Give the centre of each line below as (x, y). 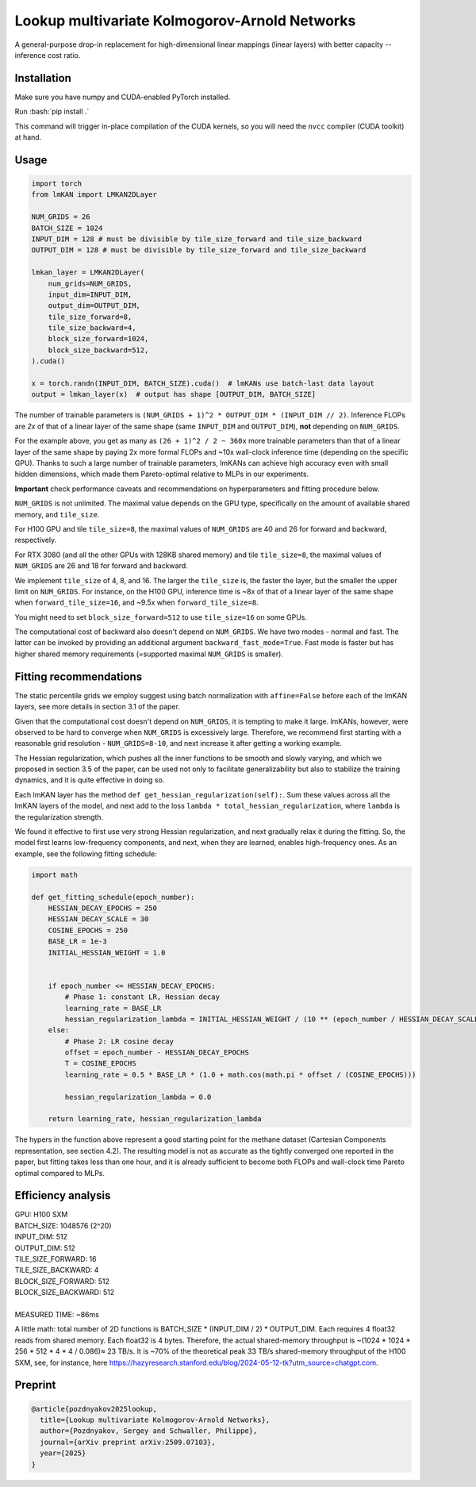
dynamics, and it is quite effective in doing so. (90, 780)
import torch (57, 184)
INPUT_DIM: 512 (41, 1237)
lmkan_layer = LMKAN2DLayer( (88, 273)
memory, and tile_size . (57, 514)
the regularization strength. (59, 817)
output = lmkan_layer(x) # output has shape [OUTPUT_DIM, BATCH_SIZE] (174, 394)
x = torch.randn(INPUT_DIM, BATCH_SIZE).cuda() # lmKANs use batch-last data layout (203, 384)
